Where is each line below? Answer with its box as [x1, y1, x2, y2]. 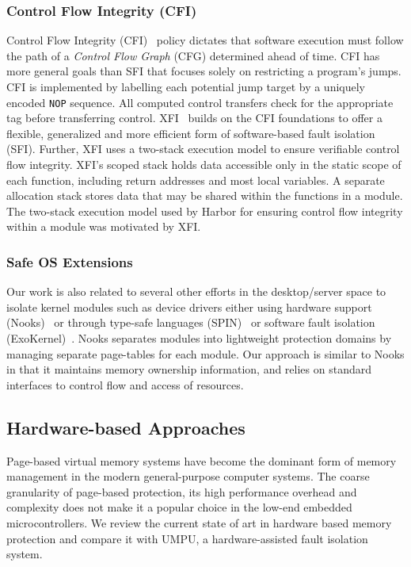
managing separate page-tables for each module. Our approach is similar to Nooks [6, 345, 405, 362]
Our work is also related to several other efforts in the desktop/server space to [6, 283, 386, 300]
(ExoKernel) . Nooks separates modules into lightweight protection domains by [6, 330, 392, 346]
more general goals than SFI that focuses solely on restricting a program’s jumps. [6, 63, 401, 79]
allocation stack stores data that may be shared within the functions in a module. [6, 187, 403, 204]
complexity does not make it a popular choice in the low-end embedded [6, 499, 352, 515]
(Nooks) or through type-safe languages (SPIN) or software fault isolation [6, 314, 375, 331]
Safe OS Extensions [6, 251, 133, 271]
